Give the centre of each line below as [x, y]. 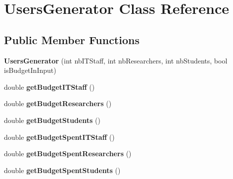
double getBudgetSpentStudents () [62, 170]
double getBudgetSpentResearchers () [68, 153]
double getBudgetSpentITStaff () [59, 137]
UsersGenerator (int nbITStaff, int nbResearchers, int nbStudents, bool [116, 60]
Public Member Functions [72, 39]
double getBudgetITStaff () [49, 87]
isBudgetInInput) [30, 70]
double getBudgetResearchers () [58, 103]
